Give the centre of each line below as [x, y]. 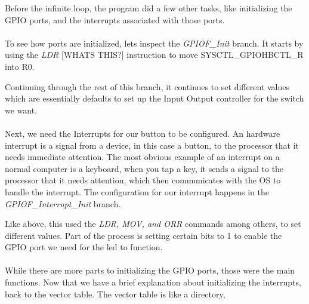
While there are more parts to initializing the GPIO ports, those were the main [150, 270]
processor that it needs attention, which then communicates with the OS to [143, 180]
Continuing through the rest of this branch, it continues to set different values [147, 86]
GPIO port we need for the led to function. [84, 247]
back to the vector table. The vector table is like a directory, [115, 294]
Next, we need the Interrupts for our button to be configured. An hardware [143, 133]
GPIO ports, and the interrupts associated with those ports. [115, 19]
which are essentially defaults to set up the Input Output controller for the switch [154, 98]
